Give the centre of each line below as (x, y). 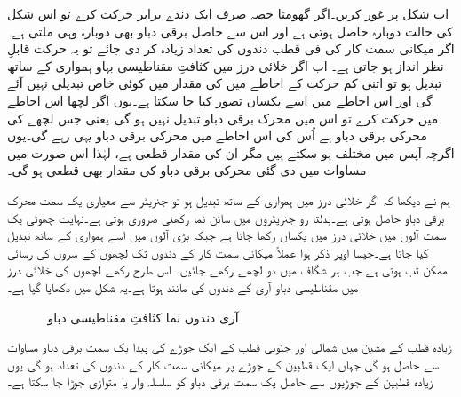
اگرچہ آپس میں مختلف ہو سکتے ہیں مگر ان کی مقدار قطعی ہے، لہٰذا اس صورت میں (231, 152)
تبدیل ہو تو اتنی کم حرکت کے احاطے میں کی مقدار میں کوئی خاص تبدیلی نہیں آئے (225, 83)
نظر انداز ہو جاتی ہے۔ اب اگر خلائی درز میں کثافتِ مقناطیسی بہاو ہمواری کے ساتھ (226, 65)
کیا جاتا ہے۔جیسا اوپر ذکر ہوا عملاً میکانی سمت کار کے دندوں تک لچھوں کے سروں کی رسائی (218, 252)
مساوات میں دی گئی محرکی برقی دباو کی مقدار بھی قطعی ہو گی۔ (187, 170)
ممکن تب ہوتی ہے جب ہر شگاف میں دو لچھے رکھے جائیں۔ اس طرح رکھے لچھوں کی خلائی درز (227, 270)
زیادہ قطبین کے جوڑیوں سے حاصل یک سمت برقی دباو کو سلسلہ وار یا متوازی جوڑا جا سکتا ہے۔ (220, 381)
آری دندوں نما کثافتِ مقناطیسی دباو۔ (141, 317)
